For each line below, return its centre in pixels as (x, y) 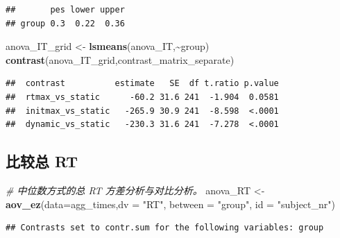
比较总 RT (42, 161)
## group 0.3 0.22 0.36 (65, 23)
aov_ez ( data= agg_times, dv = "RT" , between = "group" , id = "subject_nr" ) (170, 204)
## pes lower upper (65, 10)
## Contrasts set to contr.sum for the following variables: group (165, 228)
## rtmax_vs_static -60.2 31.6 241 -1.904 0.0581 (142, 97)
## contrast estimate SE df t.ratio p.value (142, 84)
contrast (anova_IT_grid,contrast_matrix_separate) (120, 59)
